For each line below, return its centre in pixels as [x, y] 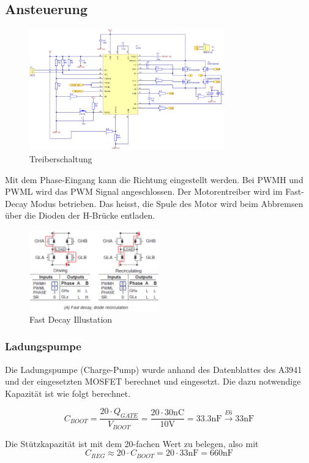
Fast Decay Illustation [71, 319]
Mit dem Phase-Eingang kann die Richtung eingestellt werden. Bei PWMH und [154, 179]
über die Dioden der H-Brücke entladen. [80, 215]
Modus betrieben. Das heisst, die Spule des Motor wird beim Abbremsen [167, 203]
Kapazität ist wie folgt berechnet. [68, 393]
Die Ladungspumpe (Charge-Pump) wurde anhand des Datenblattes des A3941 [154, 369]
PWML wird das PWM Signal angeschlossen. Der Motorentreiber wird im [144, 191]
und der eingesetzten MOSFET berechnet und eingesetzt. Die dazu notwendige [153, 381]
